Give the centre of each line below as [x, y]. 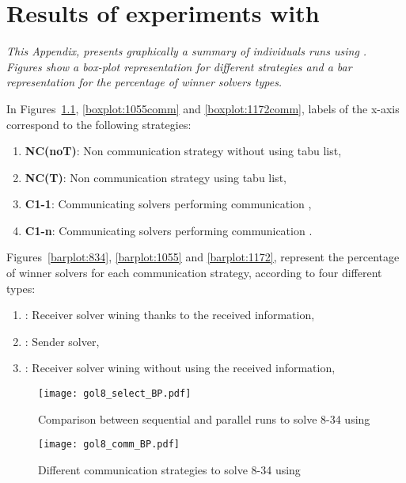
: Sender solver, [62, 341]
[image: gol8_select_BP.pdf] [115, 394]
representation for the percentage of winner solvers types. [144, 82]
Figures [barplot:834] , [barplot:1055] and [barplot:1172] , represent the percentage [203, 257]
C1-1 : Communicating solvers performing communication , [168, 204]
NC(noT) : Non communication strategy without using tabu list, [183, 151]
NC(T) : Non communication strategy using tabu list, [156, 177]
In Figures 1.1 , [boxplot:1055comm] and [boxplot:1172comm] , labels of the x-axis [203, 108]
